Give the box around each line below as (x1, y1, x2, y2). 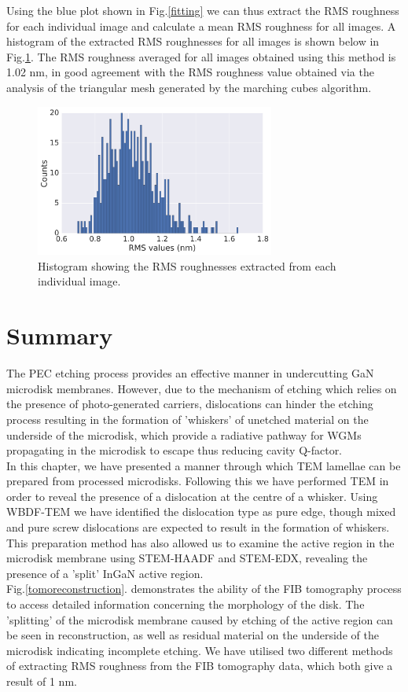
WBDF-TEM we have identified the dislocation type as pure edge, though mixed (6, 503, 396, 520)
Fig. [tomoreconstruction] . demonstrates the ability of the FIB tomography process (6, 580, 402, 597)
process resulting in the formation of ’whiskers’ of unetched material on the (6, 410, 369, 427)
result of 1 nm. (6, 673, 77, 690)
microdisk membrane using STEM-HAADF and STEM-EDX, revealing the (6, 550, 368, 566)
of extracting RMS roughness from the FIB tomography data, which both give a (6, 657, 393, 674)
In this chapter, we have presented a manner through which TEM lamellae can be (6, 457, 401, 473)
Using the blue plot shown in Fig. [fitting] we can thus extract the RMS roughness (6, 2, 399, 18)
